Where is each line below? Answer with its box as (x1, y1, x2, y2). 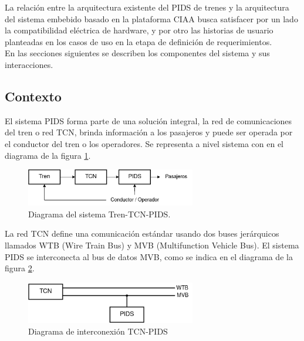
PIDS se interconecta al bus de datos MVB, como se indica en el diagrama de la (5, 250, 293, 262)
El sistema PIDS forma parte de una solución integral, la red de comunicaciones (5, 114, 292, 127)
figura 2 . (5, 262, 35, 274)
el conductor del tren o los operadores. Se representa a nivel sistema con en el (5, 137, 284, 149)
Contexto (5, 87, 62, 105)
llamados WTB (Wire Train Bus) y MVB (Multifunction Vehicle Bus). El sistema (5, 238, 299, 251)
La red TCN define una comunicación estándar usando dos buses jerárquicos (5, 227, 279, 240)
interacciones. (5, 58, 53, 70)
